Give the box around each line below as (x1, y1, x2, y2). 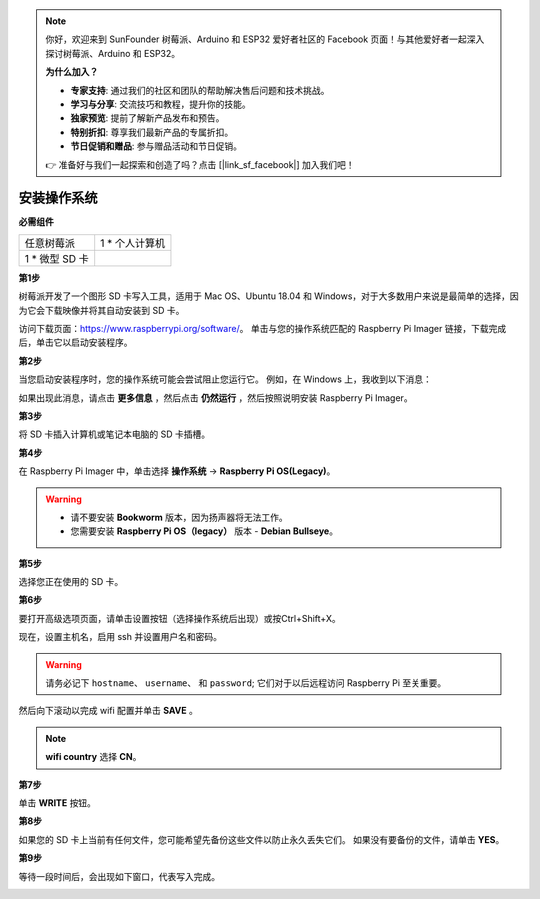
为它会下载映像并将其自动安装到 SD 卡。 (18, 304, 185, 316)
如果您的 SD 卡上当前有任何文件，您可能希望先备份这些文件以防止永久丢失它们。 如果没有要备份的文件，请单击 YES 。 (18, 833, 505, 845)
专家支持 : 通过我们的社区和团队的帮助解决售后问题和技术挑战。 (70, 84, 330, 96)
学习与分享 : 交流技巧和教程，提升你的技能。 (70, 98, 251, 110)
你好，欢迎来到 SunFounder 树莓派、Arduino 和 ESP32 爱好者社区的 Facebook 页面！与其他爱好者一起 (45, 33, 467, 45)
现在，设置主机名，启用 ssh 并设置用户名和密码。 (18, 631, 222, 643)
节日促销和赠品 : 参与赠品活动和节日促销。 (70, 140, 242, 152)
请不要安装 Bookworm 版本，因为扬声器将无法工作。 (70, 511, 289, 523)
